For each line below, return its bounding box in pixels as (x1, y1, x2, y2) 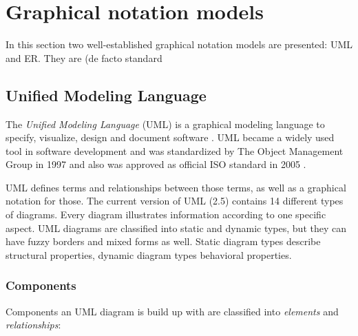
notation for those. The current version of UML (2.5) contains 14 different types (6, 193, 344, 208)
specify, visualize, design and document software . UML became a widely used (6, 130, 335, 145)
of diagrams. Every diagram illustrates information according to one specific (6, 207, 326, 222)
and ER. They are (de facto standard (6, 50, 162, 65)
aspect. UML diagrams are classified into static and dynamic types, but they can (6, 220, 346, 235)
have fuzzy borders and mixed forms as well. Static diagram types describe (6, 234, 321, 249)
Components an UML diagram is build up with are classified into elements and (6, 304, 339, 318)
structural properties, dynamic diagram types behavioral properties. (6, 247, 292, 262)
